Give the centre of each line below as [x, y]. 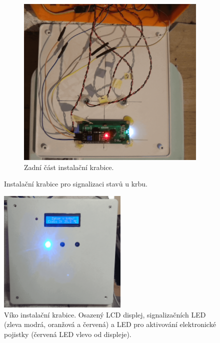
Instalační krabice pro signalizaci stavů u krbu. [76, 184]
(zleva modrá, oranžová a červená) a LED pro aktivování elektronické [110, 324]
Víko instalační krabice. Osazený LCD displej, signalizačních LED [105, 314]
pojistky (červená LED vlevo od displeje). [68, 334]
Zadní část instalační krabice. [69, 167]
